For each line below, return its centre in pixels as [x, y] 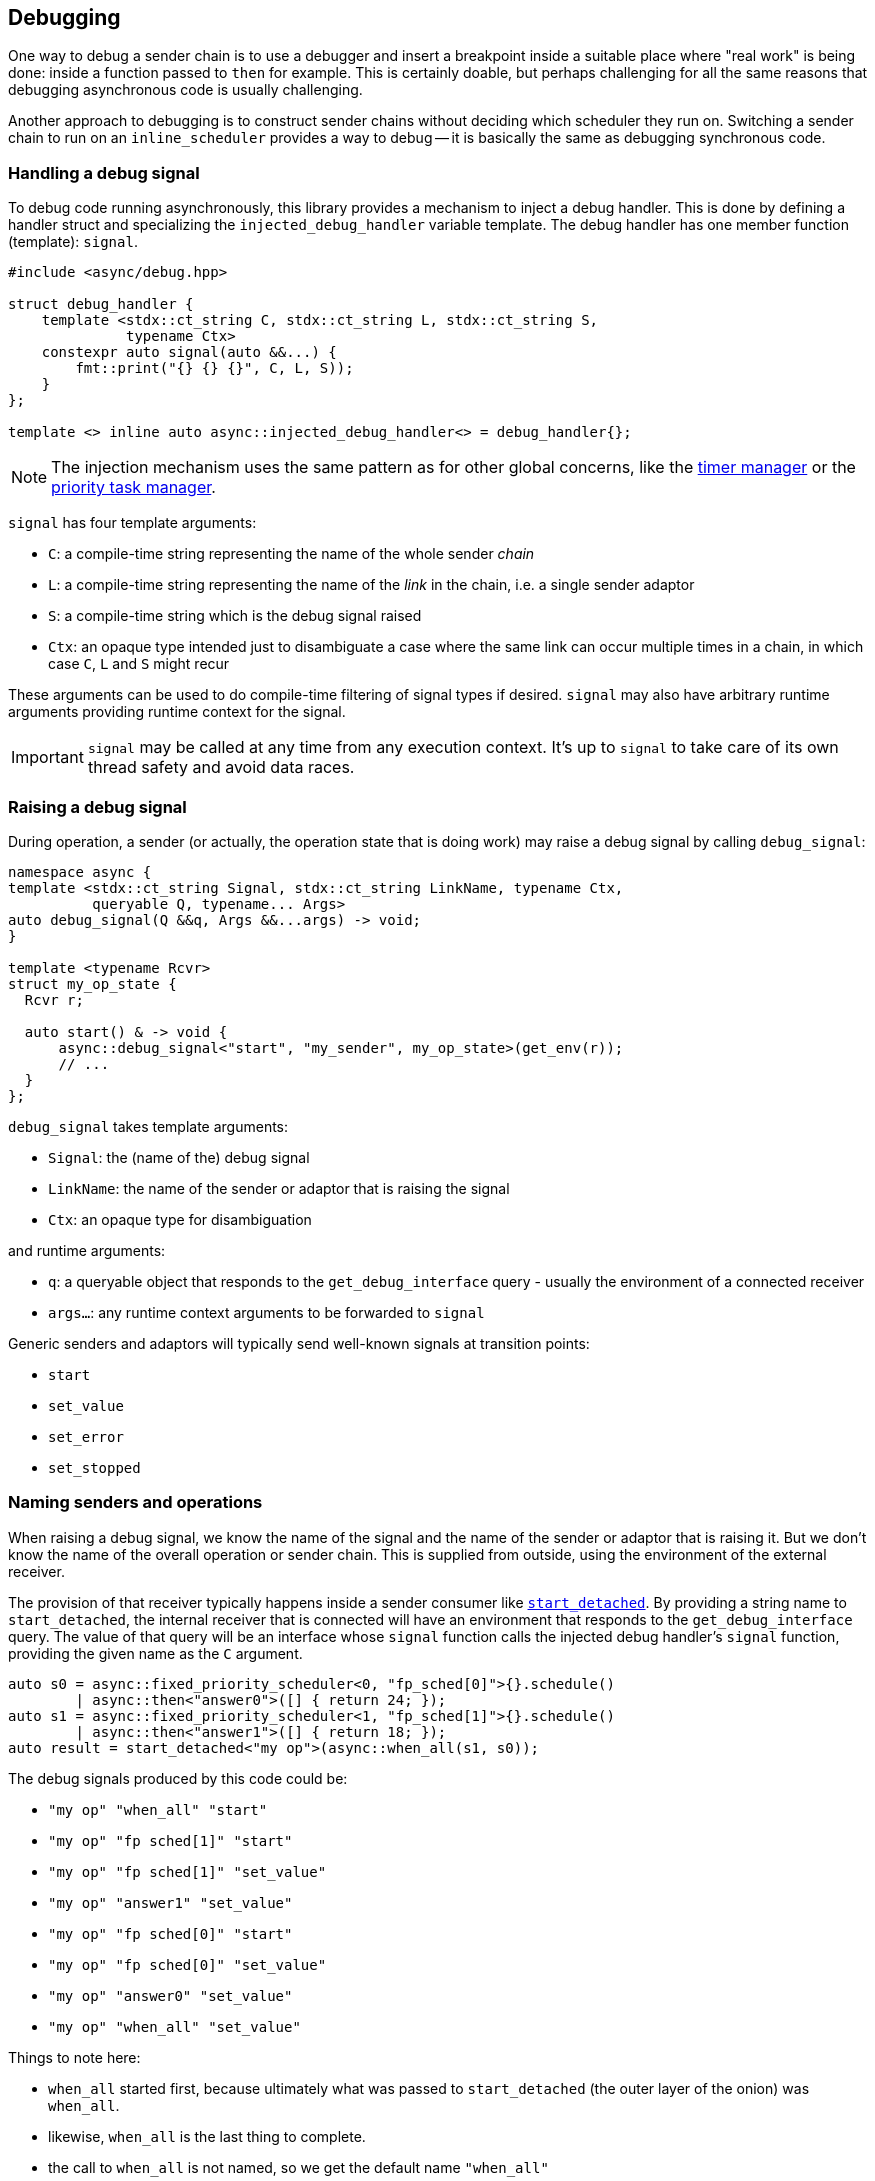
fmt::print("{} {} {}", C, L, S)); [214, 368]
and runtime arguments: [87, 1250]
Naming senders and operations [135, 1502]
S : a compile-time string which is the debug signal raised [235, 616]
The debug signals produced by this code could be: [178, 1778]
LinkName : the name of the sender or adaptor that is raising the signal [279, 1188]
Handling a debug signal [104, 172]
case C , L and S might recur [139, 664]
